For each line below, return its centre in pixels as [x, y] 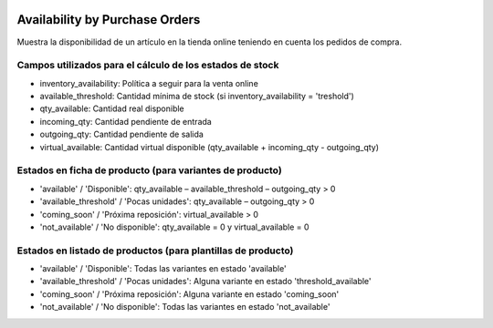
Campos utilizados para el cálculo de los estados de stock [148, 66]
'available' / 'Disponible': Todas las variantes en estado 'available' [163, 269]
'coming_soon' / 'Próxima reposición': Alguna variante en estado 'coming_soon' [189, 294]
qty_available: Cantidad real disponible [112, 108]
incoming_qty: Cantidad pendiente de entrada [126, 121]
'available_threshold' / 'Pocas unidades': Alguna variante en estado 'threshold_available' [205, 282]
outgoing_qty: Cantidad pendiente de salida [122, 134]
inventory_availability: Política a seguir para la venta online [149, 83]
